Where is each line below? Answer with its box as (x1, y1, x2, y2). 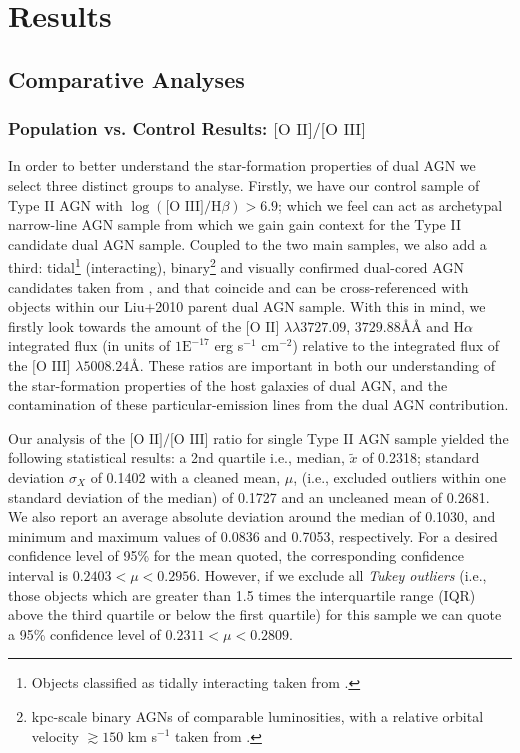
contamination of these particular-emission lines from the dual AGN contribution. (8, 394, 509, 415)
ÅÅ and (400, 315, 449, 336)
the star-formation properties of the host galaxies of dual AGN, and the (8, 374, 448, 395)
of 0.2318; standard (362, 447, 480, 468)
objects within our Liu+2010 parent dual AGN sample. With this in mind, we (8, 296, 486, 317)
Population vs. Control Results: (8, 116, 268, 141)
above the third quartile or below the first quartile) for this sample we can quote (8, 604, 502, 625)
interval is (8, 564, 69, 585)
